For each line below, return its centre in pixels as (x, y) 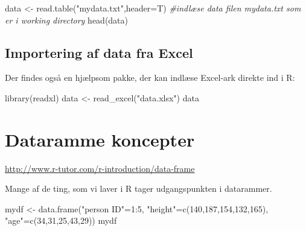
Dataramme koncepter (100, 139)
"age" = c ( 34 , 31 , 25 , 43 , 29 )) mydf (61, 220)
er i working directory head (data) (67, 20)
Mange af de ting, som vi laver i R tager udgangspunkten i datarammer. (139, 188)
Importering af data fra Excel (99, 52)
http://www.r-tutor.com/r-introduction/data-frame (100, 168)
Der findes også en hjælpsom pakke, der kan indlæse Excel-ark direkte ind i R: (150, 78)
